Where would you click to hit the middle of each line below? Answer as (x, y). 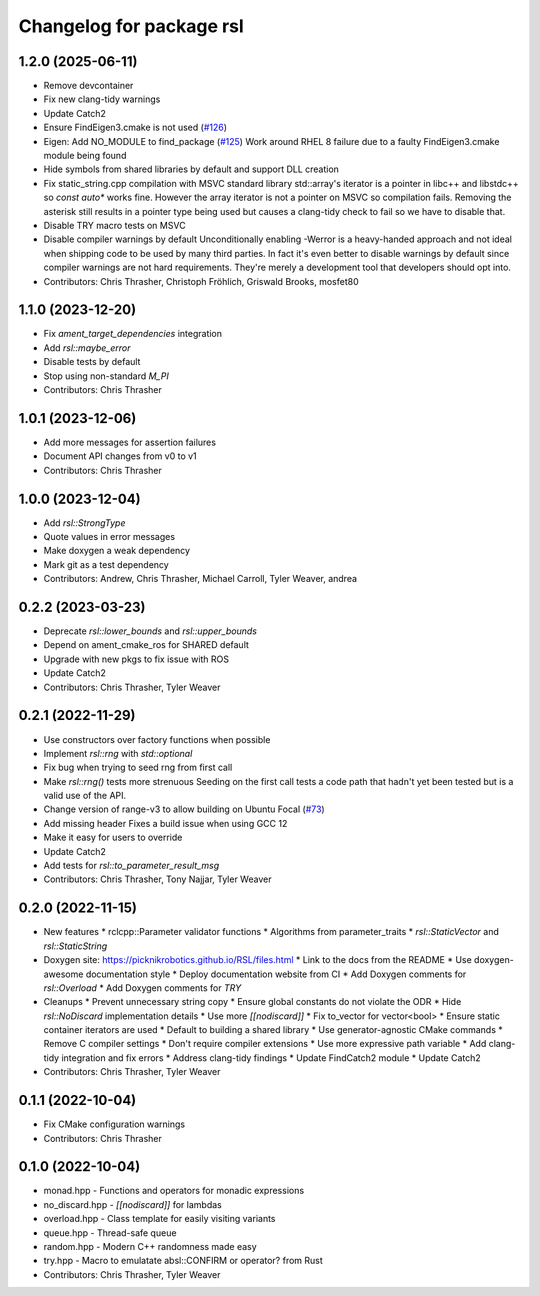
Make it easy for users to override (113, 837)
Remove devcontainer (88, 86)
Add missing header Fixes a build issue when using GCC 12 (165, 823)
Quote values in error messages (109, 536)
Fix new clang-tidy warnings (102, 99)
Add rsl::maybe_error (87, 347)
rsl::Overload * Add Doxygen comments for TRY (142, 987)
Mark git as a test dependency (106, 564)
